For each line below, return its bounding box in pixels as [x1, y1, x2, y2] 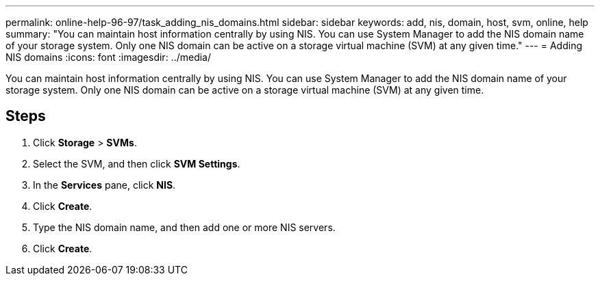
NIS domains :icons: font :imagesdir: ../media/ [5, 51, 212, 63]
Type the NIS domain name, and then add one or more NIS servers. [33, 221, 336, 233]
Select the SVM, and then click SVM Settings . [33, 157, 240, 170]
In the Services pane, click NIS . [33, 178, 176, 191]
